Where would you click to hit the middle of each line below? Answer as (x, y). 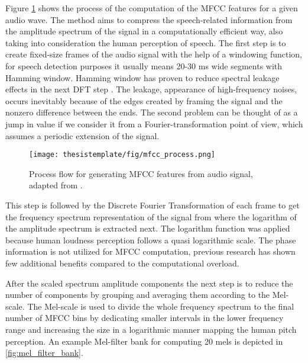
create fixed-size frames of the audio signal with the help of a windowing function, (154, 54)
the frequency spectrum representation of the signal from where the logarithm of (151, 216)
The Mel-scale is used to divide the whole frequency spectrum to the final (161, 306)
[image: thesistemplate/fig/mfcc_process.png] (122, 155)
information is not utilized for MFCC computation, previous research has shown (150, 251)
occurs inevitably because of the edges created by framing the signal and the (144, 100)
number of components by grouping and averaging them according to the (138, 295)
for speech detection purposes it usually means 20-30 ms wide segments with (144, 65)
